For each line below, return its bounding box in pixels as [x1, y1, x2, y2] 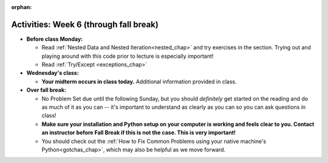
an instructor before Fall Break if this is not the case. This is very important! [41, 129, 236, 136]
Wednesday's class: [26, 69, 79, 77]
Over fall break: [26, 86, 67, 94]
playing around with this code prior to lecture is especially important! [41, 52, 214, 60]
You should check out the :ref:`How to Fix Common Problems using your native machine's [41, 137, 267, 145]
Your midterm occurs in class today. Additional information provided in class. [41, 78, 237, 85]
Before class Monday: [26, 35, 83, 43]
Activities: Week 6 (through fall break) [11, 19, 159, 30]
